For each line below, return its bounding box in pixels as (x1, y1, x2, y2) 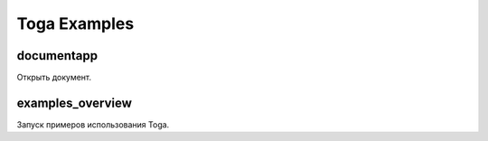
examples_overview (16, 95, 133, 110)
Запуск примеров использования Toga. (16, 118, 170, 130)
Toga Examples (16, 14, 135, 33)
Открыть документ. (16, 72, 92, 83)
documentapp (16, 48, 99, 63)
